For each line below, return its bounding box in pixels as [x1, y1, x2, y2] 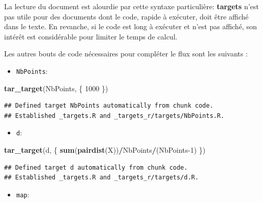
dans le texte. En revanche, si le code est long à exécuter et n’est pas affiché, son [4, 21, 257, 32]
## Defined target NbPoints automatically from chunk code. [4, 102, 214, 110]
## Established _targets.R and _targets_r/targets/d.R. [4, 174, 199, 181]
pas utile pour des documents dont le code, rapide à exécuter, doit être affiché [4, 11, 249, 22]
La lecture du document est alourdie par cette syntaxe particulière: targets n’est [4, 1, 259, 11]
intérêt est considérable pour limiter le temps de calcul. [4, 31, 177, 42]
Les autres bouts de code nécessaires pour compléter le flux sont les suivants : [4, 48, 248, 59]
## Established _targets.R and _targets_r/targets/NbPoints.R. [4, 112, 225, 119]
